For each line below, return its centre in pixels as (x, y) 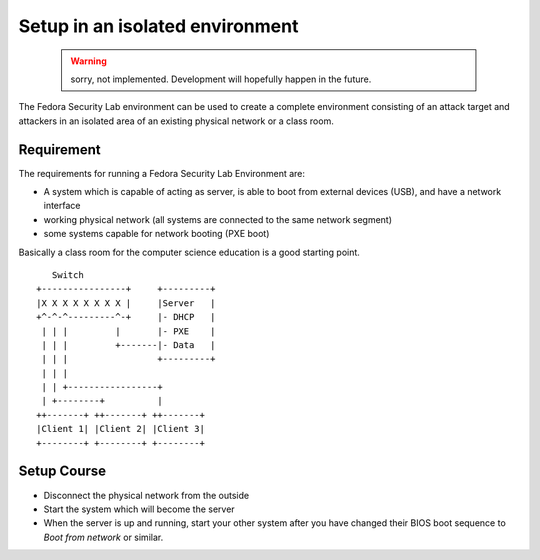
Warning (88, 61)
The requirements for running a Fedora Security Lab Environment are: (161, 173)
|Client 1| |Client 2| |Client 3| (120, 429)
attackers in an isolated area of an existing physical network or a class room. (176, 121)
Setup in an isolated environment (158, 26)
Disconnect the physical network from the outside (146, 495)
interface (62, 206)
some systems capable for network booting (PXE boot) (156, 234)
